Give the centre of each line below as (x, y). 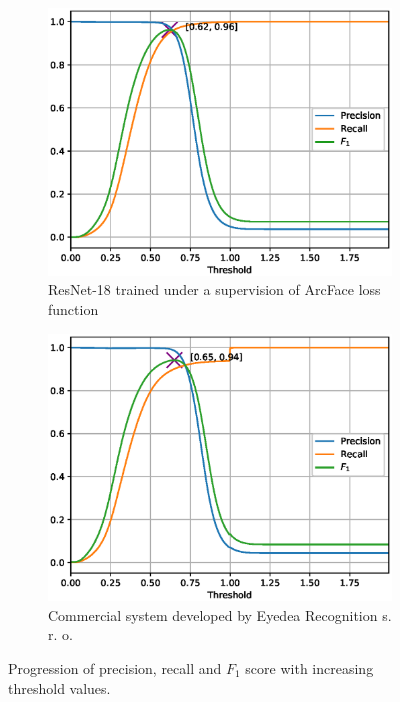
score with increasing (309, 668)
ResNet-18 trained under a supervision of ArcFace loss (214, 289)
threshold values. (59, 687)
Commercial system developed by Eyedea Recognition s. (220, 614)
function (73, 308)
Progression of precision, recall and (115, 668)
